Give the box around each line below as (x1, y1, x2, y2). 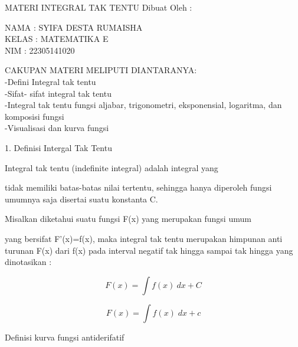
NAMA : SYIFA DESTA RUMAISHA (5, 21, 143, 33)
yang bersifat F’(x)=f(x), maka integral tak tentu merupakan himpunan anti (5, 232, 283, 244)
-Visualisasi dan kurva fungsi (5, 122, 109, 134)
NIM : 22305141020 (5, 44, 75, 56)
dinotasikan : (5, 256, 52, 268)
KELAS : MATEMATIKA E (5, 32, 109, 45)
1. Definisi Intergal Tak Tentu (5, 141, 112, 153)
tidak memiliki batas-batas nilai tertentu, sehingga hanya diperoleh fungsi (5, 181, 272, 194)
